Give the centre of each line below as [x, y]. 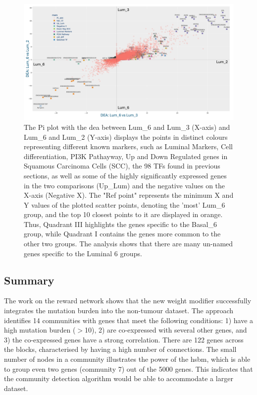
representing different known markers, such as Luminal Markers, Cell [128, 146]
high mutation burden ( [40, 330]
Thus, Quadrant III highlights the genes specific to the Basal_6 [120, 224]
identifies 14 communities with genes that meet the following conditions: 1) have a [129, 320]
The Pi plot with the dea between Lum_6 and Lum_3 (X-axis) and [127, 127]
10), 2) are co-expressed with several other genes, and [166, 330]
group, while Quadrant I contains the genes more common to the [122, 234]
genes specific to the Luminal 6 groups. [83, 253]
